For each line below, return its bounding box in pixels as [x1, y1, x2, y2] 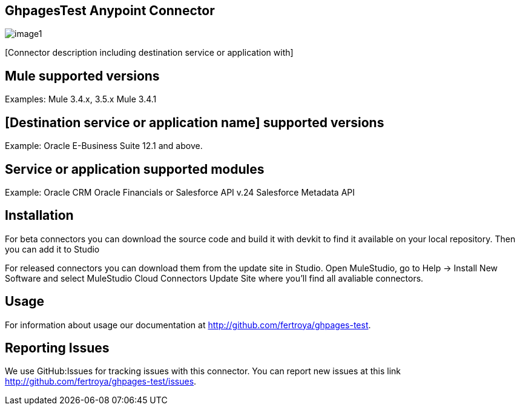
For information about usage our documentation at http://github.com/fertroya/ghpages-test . [5, 319, 371, 330]
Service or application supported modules [5, 161, 265, 177]
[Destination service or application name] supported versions [5, 114, 384, 130]
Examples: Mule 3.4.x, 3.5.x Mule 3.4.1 [5, 94, 157, 105]
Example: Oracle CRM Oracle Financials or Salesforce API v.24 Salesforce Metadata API [5, 187, 355, 197]
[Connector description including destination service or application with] [5, 47, 294, 58]
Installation [5, 208, 74, 223]
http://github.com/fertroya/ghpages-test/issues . [5, 376, 197, 387]
